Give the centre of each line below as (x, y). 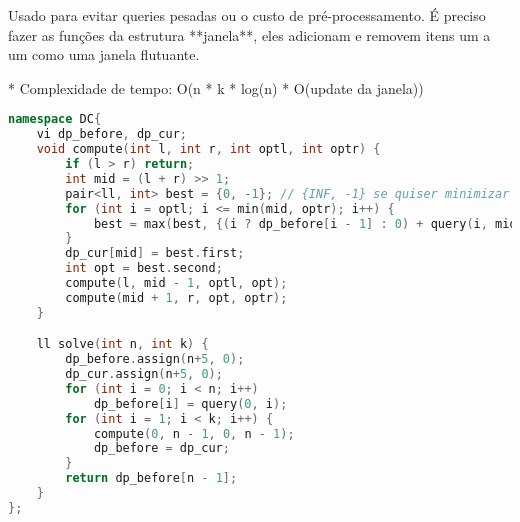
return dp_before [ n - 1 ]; (151, 478)
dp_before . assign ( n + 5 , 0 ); (155, 359)
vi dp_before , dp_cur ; (112, 134)
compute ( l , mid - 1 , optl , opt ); (176, 283)
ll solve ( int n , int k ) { (122, 344)
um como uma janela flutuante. (104, 54)
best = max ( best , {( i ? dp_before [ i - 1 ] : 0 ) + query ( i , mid (305, 223)
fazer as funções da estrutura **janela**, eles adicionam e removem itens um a (249, 34)
